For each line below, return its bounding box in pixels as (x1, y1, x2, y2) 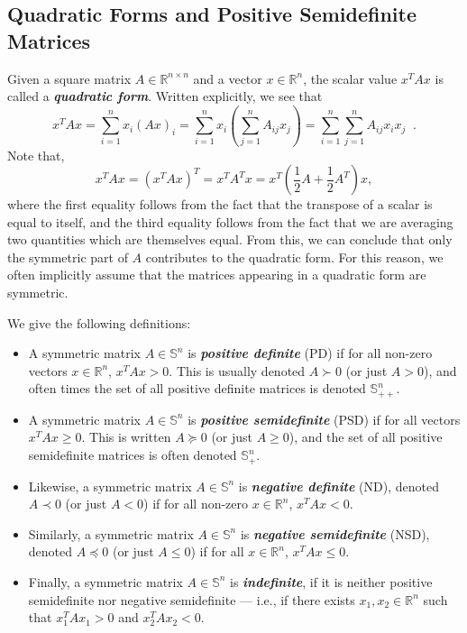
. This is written (81, 427, 171, 446)
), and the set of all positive (288, 427, 443, 446)
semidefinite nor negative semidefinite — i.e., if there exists (28, 590, 355, 609)
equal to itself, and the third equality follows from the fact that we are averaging (7, 212, 453, 231)
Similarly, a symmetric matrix (28, 524, 194, 543)
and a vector (193, 69, 262, 87)
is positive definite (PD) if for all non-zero (188, 344, 433, 362)
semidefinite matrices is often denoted (28, 445, 237, 464)
